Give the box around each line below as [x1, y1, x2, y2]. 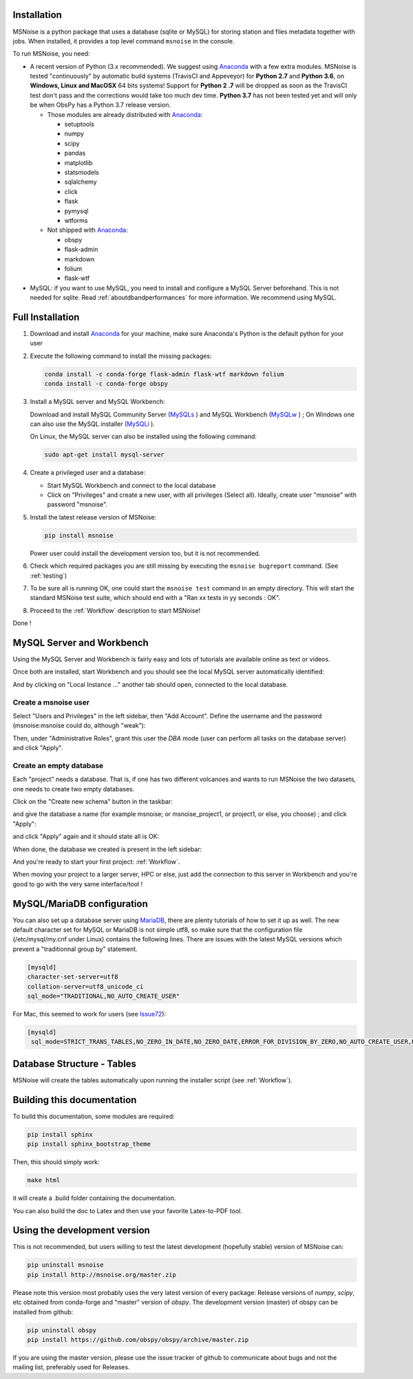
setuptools [64, 120, 94, 129]
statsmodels [64, 168, 99, 176]
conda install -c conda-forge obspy [44, 380, 169, 388]
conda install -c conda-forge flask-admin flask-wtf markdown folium [44, 370, 284, 378]
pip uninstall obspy [27, 1326, 96, 1334]
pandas [64, 149, 86, 158]
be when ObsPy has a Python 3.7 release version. [30, 100, 171, 109]
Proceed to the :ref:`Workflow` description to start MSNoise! [30, 606, 201, 614]
